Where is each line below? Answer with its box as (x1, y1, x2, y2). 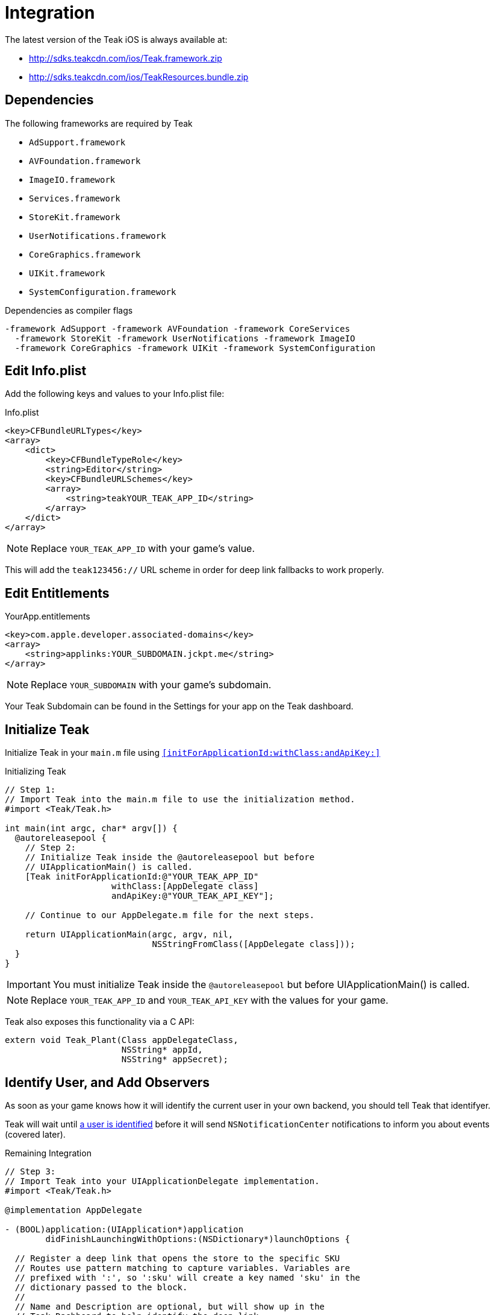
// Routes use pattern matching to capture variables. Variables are (14, 1263, 350, 1273)
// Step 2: (25, 843, 76, 853)
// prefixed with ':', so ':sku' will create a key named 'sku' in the (14, 1272, 361, 1282)
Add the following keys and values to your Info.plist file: (5, 388, 225, 399)
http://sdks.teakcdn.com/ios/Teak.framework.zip (29, 52, 222, 63)
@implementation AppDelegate (5, 1205, 142, 1215)
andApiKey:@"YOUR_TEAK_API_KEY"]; (111, 891, 274, 901)
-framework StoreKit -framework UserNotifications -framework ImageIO (14, 333, 355, 343)
